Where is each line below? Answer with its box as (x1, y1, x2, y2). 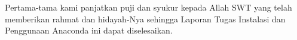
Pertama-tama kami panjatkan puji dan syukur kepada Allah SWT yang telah (5, 1, 292, 13)
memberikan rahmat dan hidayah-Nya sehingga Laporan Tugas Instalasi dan (5, 12, 286, 25)
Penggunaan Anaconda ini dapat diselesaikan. (5, 24, 173, 36)
